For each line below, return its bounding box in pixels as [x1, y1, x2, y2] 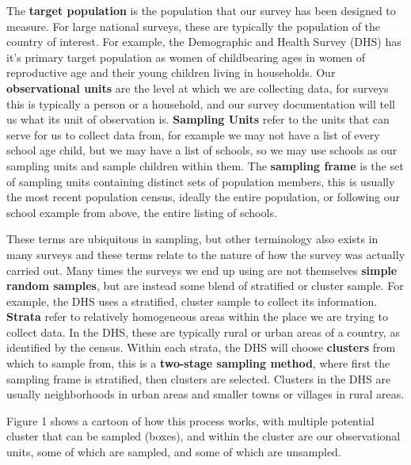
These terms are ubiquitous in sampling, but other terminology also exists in [6, 231, 379, 247]
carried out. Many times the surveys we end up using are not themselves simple [6, 261, 398, 278]
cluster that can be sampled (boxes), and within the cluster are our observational [6, 428, 401, 444]
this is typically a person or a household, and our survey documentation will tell [6, 95, 395, 112]
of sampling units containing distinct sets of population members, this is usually [6, 173, 395, 189]
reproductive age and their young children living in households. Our [6, 64, 336, 81]
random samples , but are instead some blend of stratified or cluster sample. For [6, 277, 404, 294]
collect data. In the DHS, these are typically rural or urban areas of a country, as [6, 323, 400, 340]
